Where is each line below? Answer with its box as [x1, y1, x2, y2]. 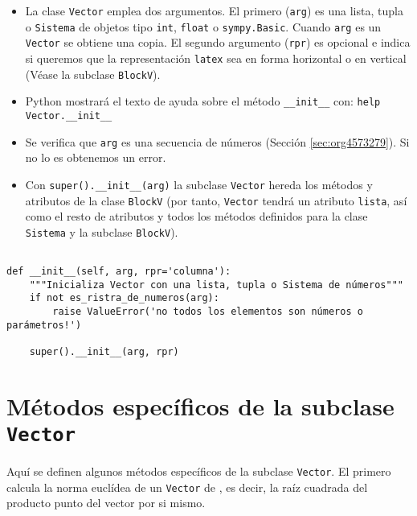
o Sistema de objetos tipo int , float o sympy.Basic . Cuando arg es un [25, 18, 382, 35]
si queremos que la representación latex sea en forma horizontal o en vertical [25, 49, 407, 66]
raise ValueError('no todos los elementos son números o [52, 306, 363, 318]
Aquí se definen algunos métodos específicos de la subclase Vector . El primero [6, 463, 391, 480]
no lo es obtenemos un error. [25, 149, 166, 166]
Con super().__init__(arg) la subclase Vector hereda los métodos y [25, 175, 373, 192]
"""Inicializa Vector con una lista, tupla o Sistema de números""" [29, 279, 403, 291]
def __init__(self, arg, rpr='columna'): [6, 266, 231, 278]
